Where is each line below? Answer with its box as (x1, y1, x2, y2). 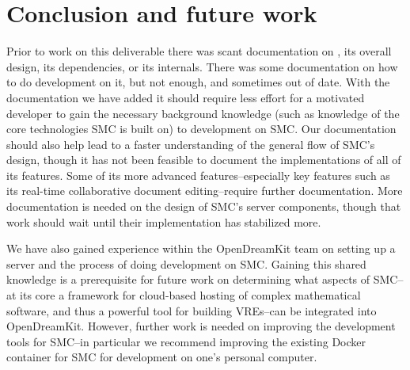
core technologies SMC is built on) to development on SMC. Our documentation (6, 120, 397, 137)
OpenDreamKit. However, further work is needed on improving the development (6, 318, 396, 334)
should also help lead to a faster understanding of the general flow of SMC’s (6, 135, 375, 152)
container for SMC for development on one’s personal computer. (6, 349, 317, 365)
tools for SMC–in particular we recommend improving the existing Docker (6, 333, 366, 349)
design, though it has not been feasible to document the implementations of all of (6, 151, 401, 168)
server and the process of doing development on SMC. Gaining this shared (6, 255, 366, 272)
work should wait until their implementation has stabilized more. (6, 213, 321, 230)
